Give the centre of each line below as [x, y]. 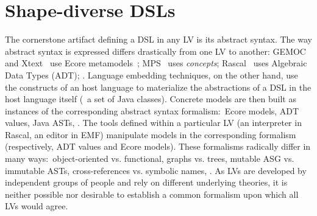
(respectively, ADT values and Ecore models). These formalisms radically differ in [158, 146]
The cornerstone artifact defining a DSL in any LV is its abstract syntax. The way [158, 39]
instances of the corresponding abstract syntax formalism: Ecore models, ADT [152, 110]
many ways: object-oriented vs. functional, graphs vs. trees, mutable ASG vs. [150, 159]
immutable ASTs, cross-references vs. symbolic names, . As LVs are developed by [156, 170]
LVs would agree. [37, 206]
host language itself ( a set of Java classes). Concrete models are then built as [151, 99]
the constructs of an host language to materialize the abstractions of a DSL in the [158, 87]
